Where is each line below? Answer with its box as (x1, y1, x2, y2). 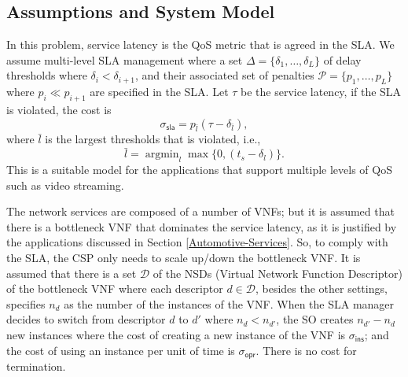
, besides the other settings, (255, 280, 388, 297)
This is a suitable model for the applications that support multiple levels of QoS (6, 161, 392, 177)
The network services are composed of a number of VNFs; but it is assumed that (6, 203, 395, 220)
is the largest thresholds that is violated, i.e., (45, 131, 261, 147)
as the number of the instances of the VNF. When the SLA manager (64, 295, 395, 312)
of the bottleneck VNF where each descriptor (6, 280, 223, 297)
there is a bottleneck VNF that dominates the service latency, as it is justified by (6, 218, 397, 235)
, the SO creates (276, 311, 354, 327)
